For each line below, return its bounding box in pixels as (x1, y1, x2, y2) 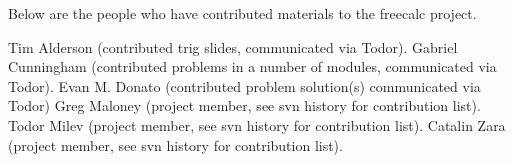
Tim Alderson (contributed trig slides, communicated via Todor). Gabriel (8, 36, 458, 57)
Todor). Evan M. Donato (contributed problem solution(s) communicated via (8, 75, 481, 96)
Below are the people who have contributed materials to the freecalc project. (8, 3, 477, 23)
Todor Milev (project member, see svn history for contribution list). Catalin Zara (8, 114, 506, 135)
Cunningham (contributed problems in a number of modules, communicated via (8, 56, 497, 77)
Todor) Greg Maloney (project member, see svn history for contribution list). (8, 95, 481, 116)
